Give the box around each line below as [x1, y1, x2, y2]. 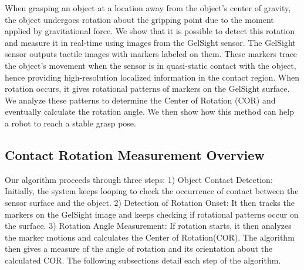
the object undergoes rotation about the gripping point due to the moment [5, 13, 274, 25]
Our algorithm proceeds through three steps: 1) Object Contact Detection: [5, 173, 273, 185]
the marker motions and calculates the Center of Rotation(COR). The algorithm [5, 231, 295, 243]
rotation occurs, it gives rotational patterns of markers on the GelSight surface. [5, 82, 290, 95]
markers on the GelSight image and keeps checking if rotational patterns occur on [5, 208, 299, 220]
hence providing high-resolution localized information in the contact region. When [5, 71, 299, 83]
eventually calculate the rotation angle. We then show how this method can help [5, 105, 294, 118]
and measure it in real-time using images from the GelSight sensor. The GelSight [5, 36, 296, 48]
